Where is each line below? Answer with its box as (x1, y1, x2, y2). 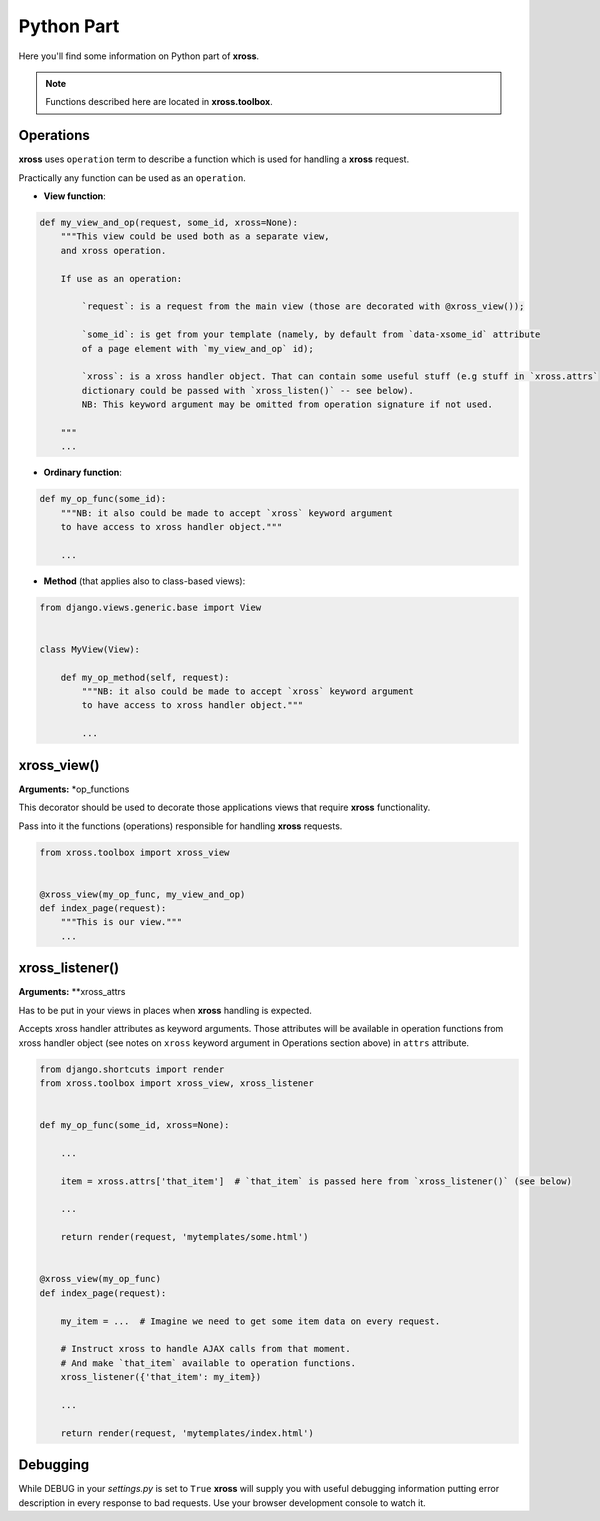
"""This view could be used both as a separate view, (60, 231, 330, 242)
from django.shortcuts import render (39, 1063, 225, 1075)
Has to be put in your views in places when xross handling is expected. (18, 1004, 312, 1016)
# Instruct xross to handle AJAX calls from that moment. (60, 1343, 351, 1355)
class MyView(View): (39, 643, 140, 655)
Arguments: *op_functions (18, 783, 130, 795)
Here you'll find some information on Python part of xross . (18, 50, 260, 62)
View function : (43, 190, 107, 202)
